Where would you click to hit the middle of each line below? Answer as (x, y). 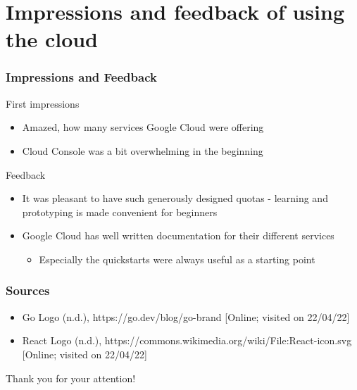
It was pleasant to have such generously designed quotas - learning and (175, 198)
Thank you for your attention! (71, 378)
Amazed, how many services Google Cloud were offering (143, 127)
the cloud (52, 39)
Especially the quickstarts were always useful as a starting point (177, 259)
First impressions (43, 103)
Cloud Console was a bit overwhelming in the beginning (143, 150)
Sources (28, 290)
